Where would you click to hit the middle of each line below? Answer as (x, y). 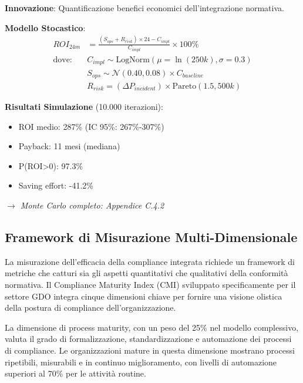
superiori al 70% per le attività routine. (75, 373)
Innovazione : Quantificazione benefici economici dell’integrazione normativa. (144, 8)
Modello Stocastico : (45, 27)
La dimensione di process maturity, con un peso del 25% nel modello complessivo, (152, 327)
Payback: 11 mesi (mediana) (69, 146)
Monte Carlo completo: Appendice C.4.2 (92, 205)
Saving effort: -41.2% (56, 185)
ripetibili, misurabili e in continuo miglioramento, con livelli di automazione (141, 362)
